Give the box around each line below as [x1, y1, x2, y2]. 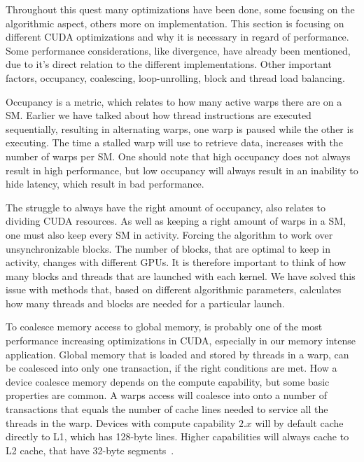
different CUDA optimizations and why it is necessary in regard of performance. [6, 29, 349, 44]
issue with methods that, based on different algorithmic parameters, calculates [6, 282, 342, 297]
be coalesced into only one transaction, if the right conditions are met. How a [6, 360, 337, 375]
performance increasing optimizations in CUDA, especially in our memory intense [6, 333, 356, 348]
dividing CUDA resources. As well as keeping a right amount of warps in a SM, [6, 213, 346, 228]
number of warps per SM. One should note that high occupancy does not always [6, 148, 351, 163]
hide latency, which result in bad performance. [6, 176, 204, 191]
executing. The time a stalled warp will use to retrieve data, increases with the [6, 135, 343, 150]
